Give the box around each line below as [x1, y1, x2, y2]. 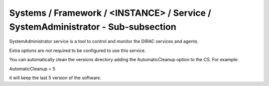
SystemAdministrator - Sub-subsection [9, 21, 176, 32]
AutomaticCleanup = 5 [9, 66, 56, 72]
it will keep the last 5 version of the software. [9, 75, 102, 81]
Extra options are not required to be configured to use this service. [9, 47, 146, 53]
